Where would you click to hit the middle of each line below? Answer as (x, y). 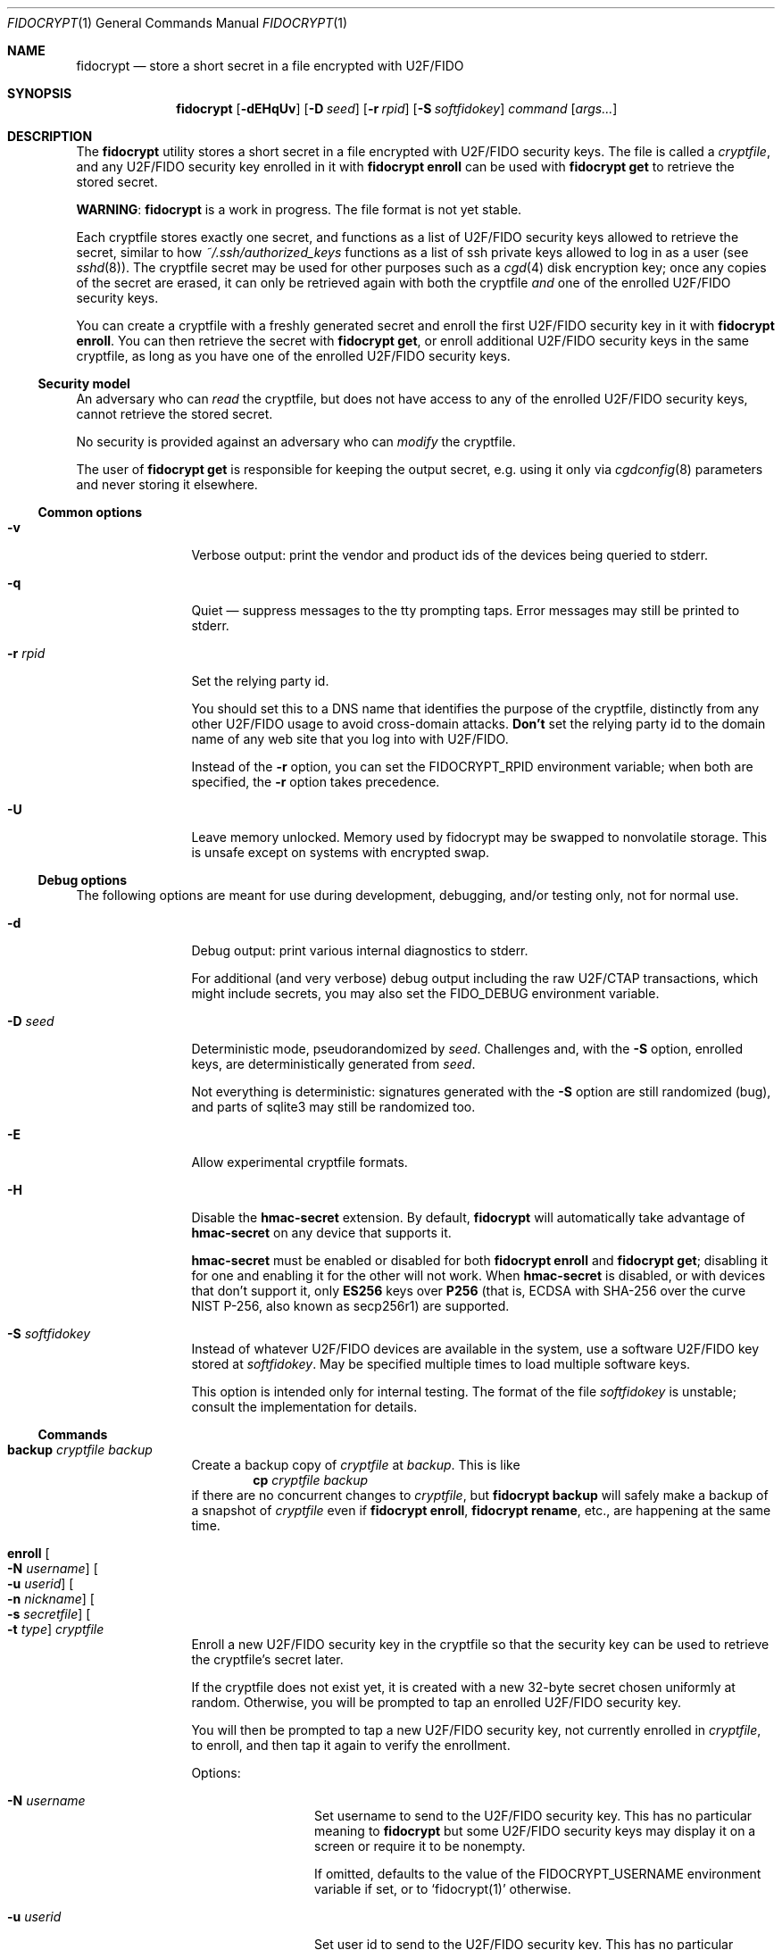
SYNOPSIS (40, 93)
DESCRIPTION (50, 136)
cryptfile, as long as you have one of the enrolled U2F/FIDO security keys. (293, 356)
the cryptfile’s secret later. (267, 1659)
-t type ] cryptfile (56, 1629)
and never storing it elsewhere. (167, 484)
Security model (84, 383)
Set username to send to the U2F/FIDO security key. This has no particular (533, 1816)
